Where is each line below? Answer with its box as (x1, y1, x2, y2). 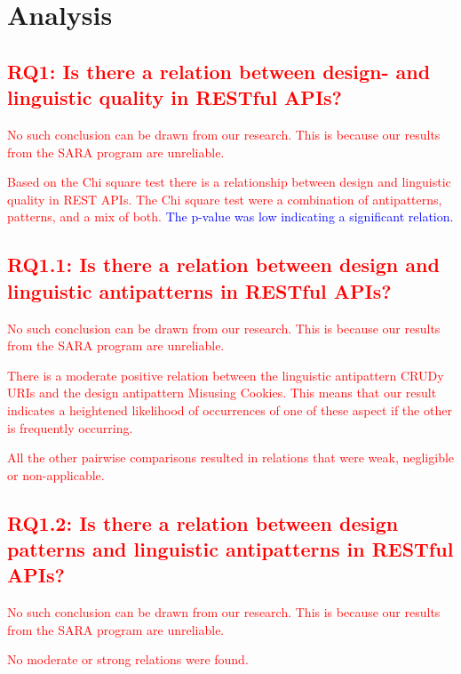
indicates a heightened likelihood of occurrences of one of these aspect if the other (7, 400, 452, 419)
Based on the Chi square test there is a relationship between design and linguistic (7, 173, 451, 191)
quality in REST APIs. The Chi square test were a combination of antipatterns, (7, 189, 442, 208)
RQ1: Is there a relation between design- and (7, 57, 431, 84)
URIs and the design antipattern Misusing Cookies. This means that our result (7, 383, 437, 402)
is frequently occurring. (7, 418, 133, 437)
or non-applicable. (7, 465, 105, 484)
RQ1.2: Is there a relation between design (7, 509, 399, 536)
